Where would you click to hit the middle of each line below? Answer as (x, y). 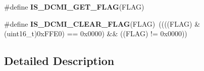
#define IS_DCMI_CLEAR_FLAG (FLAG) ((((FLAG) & (102, 23)
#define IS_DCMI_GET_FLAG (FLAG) (74, 7)
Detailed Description (59, 61)
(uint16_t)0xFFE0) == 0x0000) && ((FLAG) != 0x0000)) (96, 33)
